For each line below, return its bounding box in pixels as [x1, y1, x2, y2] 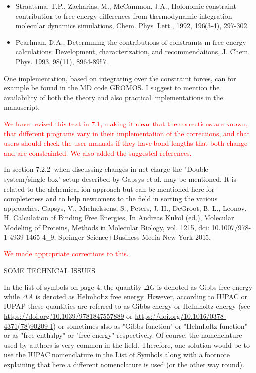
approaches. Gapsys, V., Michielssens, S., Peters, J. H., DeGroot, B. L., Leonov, [4, 203, 247, 213]
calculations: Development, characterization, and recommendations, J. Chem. [15, 46, 250, 57]
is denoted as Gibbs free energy [157, 282, 253, 292]
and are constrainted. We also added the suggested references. [4, 147, 192, 158]
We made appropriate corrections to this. [4, 249, 129, 259]
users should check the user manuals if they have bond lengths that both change [4, 138, 248, 148]
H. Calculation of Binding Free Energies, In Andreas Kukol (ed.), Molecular [4, 212, 234, 223]
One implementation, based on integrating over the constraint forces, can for [4, 73, 236, 83]
